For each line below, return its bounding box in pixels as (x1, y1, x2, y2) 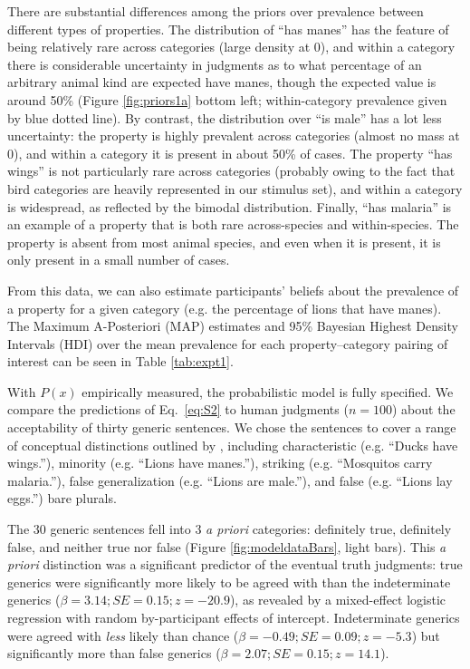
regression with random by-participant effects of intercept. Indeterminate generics (7, 608, 460, 626)
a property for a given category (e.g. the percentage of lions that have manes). (7, 298, 442, 317)
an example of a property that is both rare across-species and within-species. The (7, 215, 459, 234)
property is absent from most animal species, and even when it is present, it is (7, 232, 441, 251)
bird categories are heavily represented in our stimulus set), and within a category (7, 179, 463, 198)
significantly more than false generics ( (7, 644, 221, 663)
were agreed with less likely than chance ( (7, 625, 239, 645)
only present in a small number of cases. (7, 250, 230, 269)
